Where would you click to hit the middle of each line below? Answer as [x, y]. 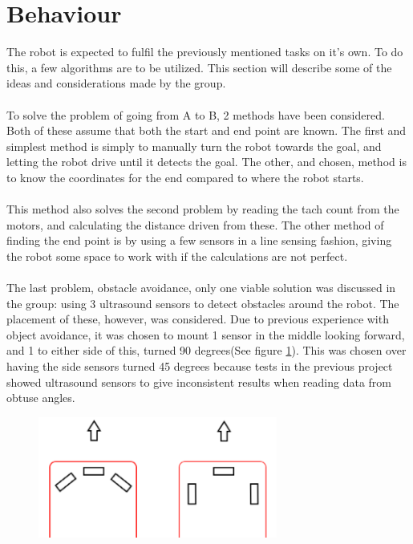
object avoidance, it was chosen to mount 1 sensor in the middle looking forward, [206, 334]
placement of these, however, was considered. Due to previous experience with [198, 319]
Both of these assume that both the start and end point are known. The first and [206, 130]
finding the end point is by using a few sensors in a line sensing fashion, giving [199, 240]
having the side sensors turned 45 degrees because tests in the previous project [200, 366]
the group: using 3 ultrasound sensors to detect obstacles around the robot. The [203, 303]
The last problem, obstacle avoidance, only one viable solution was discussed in [201, 288]
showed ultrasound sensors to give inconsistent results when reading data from [199, 382]
